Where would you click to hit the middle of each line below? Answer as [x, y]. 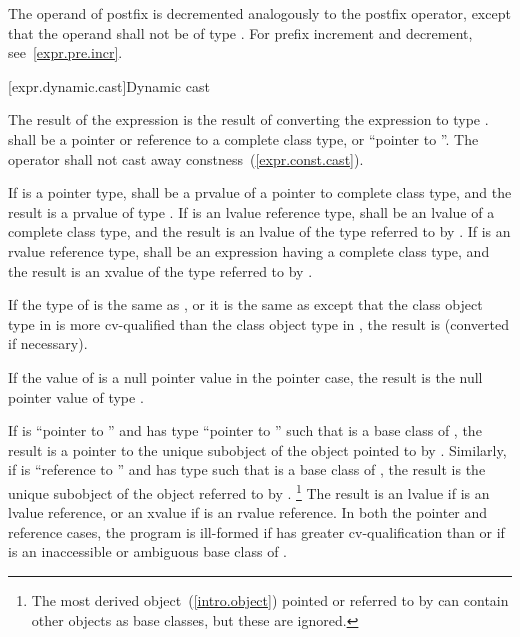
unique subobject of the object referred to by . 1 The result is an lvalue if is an [249, 491]
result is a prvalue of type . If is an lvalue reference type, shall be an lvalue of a [251, 211]
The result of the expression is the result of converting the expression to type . [248, 119]
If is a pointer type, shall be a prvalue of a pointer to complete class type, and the [260, 192]
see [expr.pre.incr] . [65, 52]
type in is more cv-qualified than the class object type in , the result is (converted [258, 323]
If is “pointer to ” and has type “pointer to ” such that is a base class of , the [245, 430]
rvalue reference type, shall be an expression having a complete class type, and [249, 250]
